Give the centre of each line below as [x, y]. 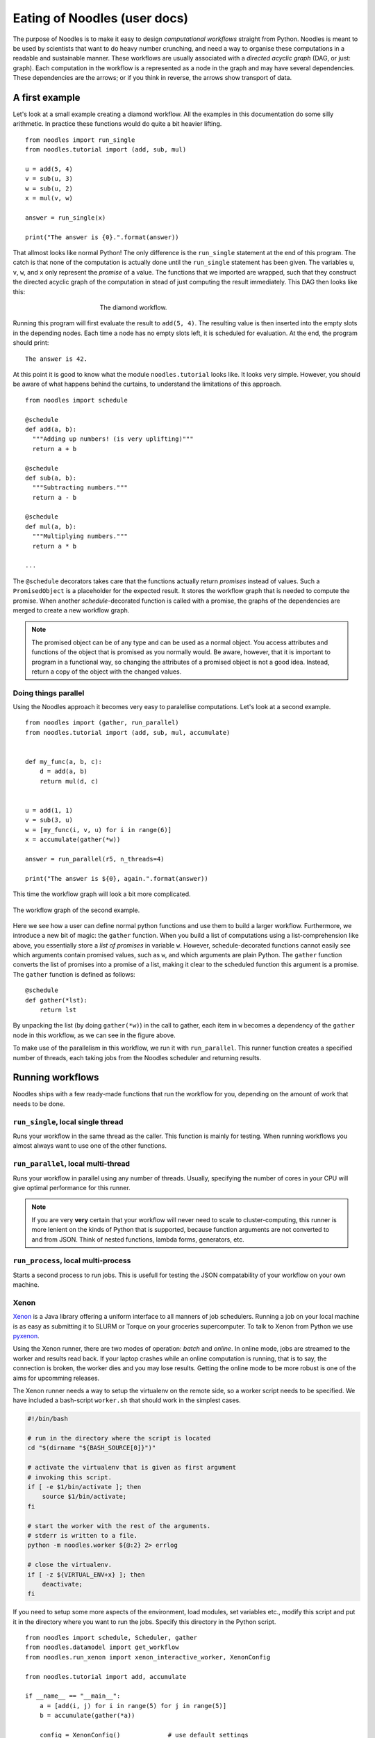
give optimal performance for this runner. [72, 1187]
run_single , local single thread [68, 1121]
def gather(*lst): [57, 1000]
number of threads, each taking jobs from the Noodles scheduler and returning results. [137, 1057]
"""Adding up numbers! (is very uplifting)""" [113, 439]
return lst [58, 1010]
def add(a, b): [51, 429]
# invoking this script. [70, 1477]
